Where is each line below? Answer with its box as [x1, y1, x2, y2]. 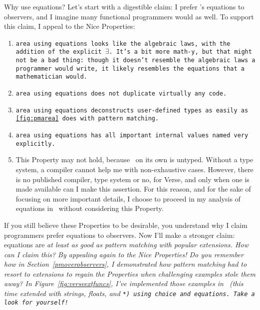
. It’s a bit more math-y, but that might [109, 48, 252, 56]
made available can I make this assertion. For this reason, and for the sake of [15, 184, 251, 194]
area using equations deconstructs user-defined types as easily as [15, 106, 249, 114]
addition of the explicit [15, 48, 102, 56]
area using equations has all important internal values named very [15, 132, 249, 139]
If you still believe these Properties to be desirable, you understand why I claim [4, 219, 248, 230]
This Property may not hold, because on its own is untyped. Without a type [15, 154, 254, 165]
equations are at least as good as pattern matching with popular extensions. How [4, 239, 249, 250]
